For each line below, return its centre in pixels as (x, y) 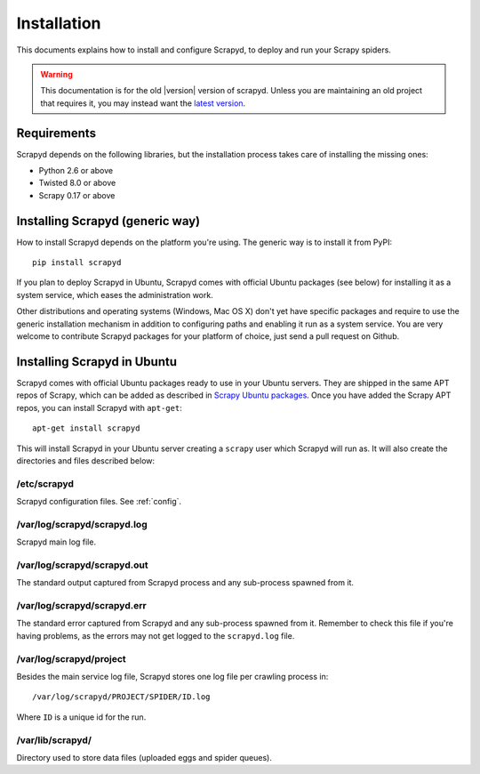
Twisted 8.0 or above (77, 183)
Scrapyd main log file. (56, 542)
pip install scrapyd (77, 263)
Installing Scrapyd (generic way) (108, 221)
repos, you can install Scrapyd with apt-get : (99, 407)
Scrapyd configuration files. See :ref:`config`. (99, 502)
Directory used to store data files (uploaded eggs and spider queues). (144, 757)
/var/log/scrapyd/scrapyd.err (81, 606)
